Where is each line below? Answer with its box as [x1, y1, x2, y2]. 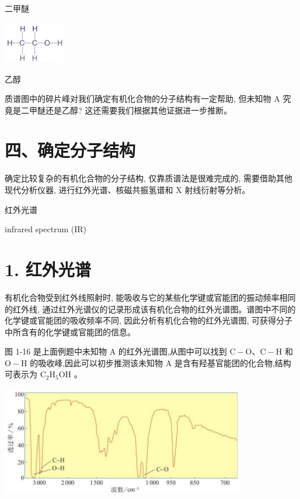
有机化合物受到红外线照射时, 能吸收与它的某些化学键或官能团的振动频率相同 [5, 291, 296, 303]
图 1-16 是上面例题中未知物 [5, 345, 107, 357]
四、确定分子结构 [5, 138, 136, 162]
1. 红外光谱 [5, 257, 91, 281]
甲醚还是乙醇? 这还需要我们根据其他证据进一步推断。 [29, 104, 232, 116]
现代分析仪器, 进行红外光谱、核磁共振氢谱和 [5, 184, 173, 195]
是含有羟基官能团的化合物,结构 [174, 356, 291, 369]
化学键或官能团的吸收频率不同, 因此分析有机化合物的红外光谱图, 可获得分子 [5, 314, 293, 326]
